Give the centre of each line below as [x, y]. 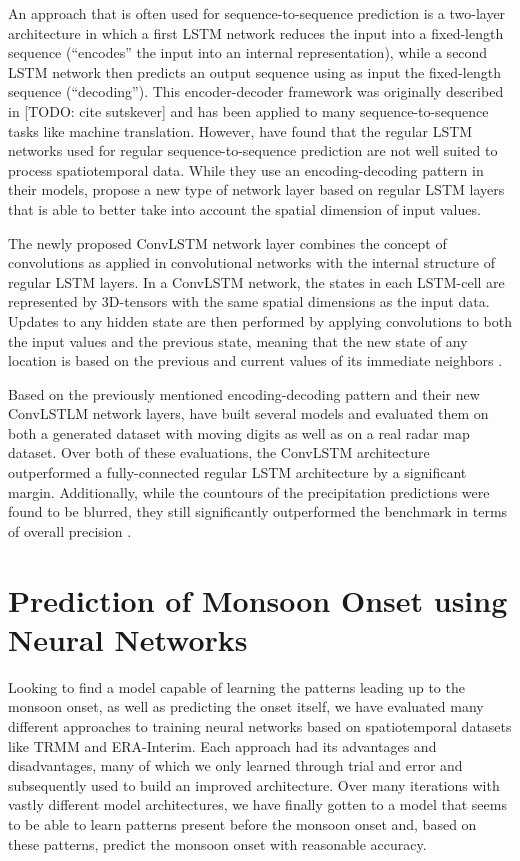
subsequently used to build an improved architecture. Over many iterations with [254, 784]
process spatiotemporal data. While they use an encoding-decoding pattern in [246, 169]
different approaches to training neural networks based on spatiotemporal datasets [260, 725]
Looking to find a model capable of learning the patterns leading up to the [236, 686]
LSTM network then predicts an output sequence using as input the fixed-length [254, 71]
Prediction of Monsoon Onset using [258, 599]
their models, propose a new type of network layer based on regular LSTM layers [256, 189]
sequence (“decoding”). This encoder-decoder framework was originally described [256, 91]
